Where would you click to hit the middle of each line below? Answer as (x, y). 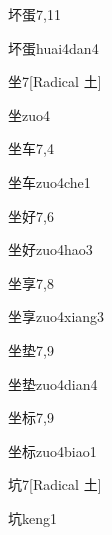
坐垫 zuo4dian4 (53, 383)
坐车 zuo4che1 (49, 181)
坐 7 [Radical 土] (55, 81)
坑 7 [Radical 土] (55, 484)
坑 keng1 (32, 517)
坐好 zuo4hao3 (50, 249)
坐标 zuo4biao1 (52, 450)
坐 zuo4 (29, 114)
